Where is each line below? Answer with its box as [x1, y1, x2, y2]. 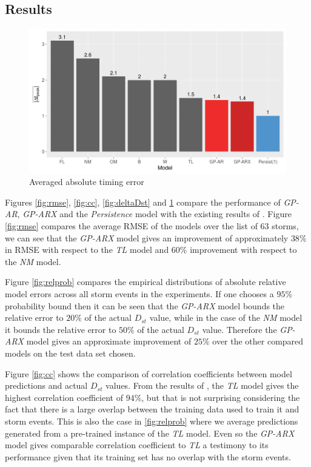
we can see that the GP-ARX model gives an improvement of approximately [5, 231, 289, 244]
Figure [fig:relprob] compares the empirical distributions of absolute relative [5, 275, 286, 288]
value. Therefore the [202, 323, 277, 335]
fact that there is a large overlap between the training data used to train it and [5, 403, 299, 415]
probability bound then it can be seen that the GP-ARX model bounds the [5, 299, 285, 312]
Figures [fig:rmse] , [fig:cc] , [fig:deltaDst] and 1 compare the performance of [5, 195, 281, 208]
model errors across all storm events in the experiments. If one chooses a [5, 287, 274, 300]
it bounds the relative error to [5, 323, 116, 335]
